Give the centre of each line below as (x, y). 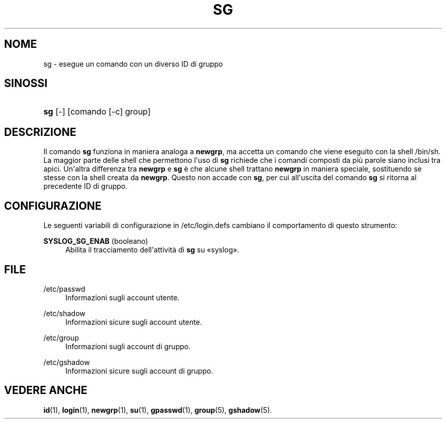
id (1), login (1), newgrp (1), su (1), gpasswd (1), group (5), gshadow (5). (158, 410)
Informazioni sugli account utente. (122, 297)
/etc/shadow (64, 313)
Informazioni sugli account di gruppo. (128, 346)
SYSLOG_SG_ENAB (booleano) (96, 241)
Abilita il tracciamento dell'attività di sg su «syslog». (152, 250)
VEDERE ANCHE (46, 390)
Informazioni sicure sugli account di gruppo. (139, 371)
